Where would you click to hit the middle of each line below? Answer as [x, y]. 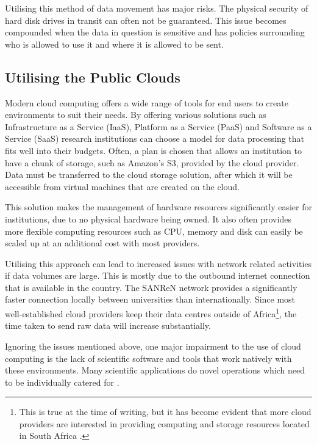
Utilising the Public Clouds [93, 77]
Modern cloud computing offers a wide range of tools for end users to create [147, 102]
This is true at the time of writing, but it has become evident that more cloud [165, 412]
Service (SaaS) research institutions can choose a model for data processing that [155, 138]
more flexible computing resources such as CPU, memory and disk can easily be [154, 231]
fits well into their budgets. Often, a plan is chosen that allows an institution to [154, 150]
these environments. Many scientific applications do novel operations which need [155, 370]
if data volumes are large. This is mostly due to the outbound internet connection [158, 275]
